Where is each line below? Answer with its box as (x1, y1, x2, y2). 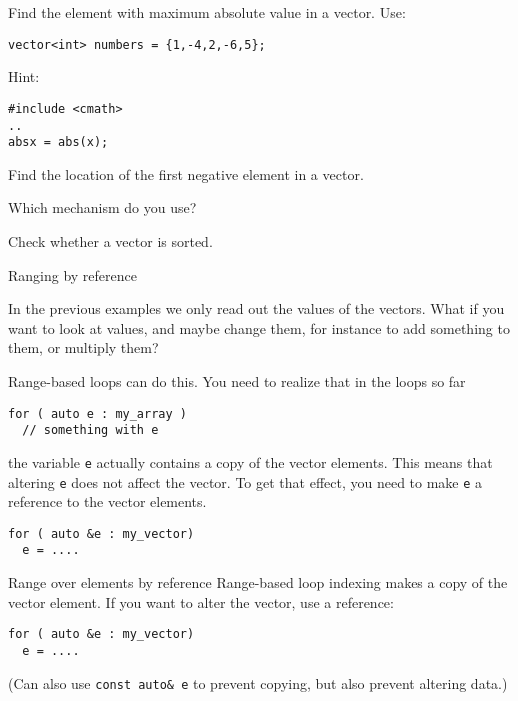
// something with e (22, 423, 159, 438)
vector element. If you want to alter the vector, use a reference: (8, 591, 394, 612)
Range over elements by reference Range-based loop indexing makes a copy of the (8, 572, 508, 593)
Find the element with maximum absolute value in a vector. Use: (8, 2, 406, 22)
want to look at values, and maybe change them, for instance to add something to (8, 317, 510, 338)
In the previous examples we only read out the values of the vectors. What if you (8, 298, 505, 319)
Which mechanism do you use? (8, 197, 197, 218)
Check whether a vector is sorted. (8, 231, 213, 251)
